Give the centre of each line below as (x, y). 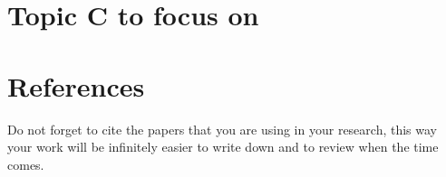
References (76, 85)
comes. (26, 164)
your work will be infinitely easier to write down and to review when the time (223, 147)
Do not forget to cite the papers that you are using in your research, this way (222, 129)
